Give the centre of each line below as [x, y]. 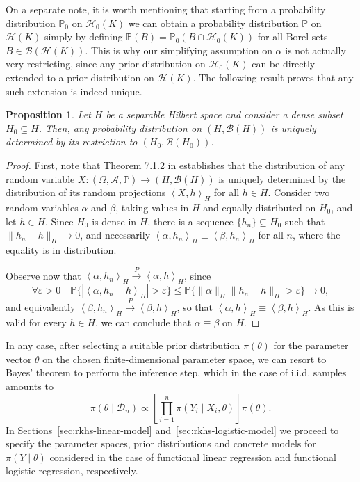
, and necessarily [115, 235]
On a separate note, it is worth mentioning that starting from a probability [166, 9]
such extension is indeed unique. [74, 91]
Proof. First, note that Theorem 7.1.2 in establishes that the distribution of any [175, 164]
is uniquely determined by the [282, 178]
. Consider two [299, 192]
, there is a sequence [190, 221]
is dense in [114, 221]
